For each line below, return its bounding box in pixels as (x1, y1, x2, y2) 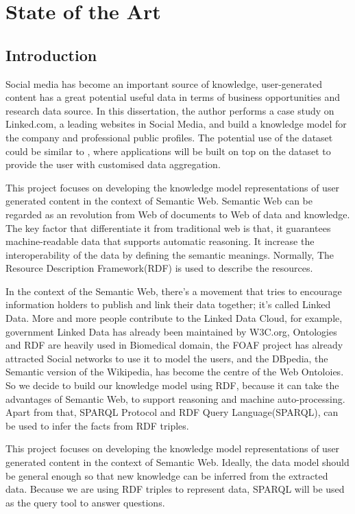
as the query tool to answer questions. (5, 495, 165, 509)
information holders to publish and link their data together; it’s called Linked (5, 297, 331, 312)
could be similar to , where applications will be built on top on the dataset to (5, 143, 331, 158)
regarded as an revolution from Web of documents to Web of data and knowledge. (5, 207, 350, 221)
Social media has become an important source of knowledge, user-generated (5, 76, 322, 91)
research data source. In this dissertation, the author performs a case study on (5, 103, 334, 117)
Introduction (5, 44, 97, 65)
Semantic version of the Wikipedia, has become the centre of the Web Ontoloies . (5, 364, 344, 379)
